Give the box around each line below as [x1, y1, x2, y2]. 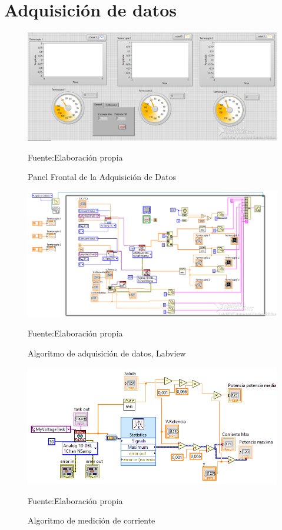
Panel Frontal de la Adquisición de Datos [28, 171, 177, 183]
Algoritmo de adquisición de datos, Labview [28, 347, 186, 359]
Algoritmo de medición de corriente [28, 514, 155, 526]
